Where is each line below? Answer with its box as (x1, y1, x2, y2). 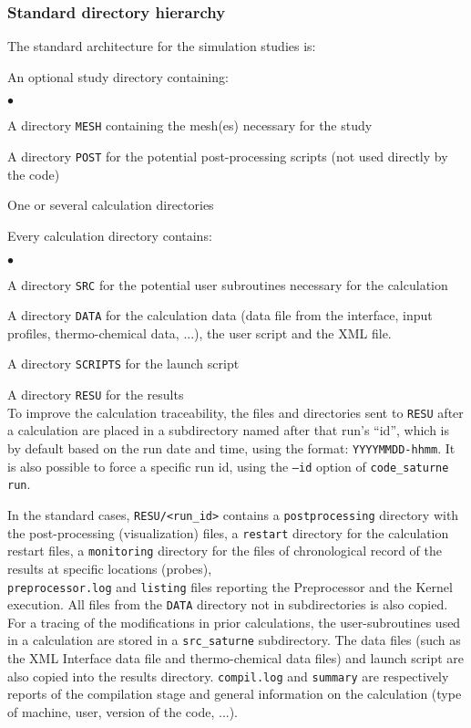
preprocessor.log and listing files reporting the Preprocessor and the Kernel (7, 577, 453, 596)
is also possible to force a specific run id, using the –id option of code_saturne (7, 456, 449, 475)
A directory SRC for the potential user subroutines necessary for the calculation (7, 275, 448, 294)
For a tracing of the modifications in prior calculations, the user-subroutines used (7, 612, 461, 631)
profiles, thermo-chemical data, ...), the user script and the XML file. (7, 323, 392, 342)
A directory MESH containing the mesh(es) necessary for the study (7, 116, 373, 135)
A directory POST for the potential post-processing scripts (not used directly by (7, 147, 448, 166)
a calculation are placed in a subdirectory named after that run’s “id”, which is (7, 421, 450, 440)
